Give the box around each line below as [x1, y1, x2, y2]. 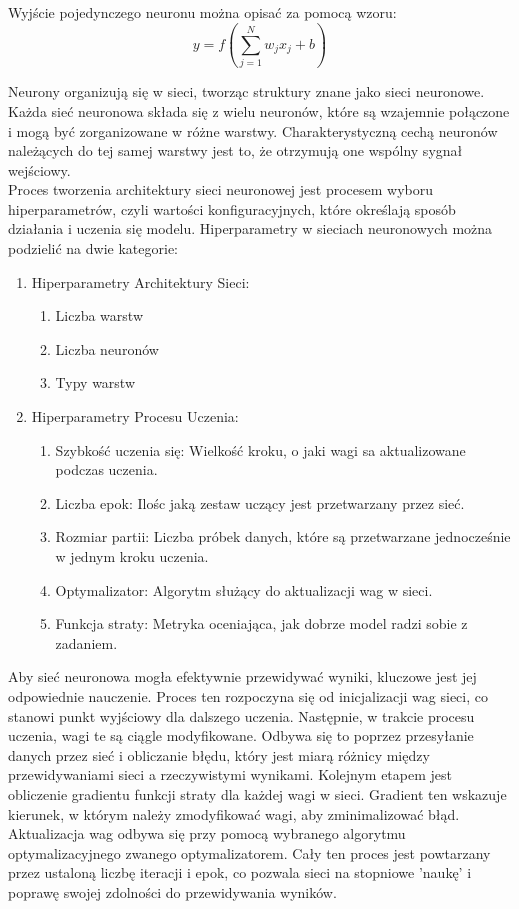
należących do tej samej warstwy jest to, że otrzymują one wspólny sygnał [8, 140, 463, 161]
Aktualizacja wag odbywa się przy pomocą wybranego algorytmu [8, 823, 406, 844]
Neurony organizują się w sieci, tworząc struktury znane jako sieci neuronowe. [8, 81, 485, 102]
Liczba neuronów [55, 338, 159, 359]
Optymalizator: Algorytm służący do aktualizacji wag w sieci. [55, 579, 433, 600]
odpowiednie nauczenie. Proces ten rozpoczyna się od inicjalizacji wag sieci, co [8, 685, 488, 706]
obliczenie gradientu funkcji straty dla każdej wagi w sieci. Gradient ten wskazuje [8, 783, 507, 804]
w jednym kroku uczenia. [55, 546, 209, 566]
